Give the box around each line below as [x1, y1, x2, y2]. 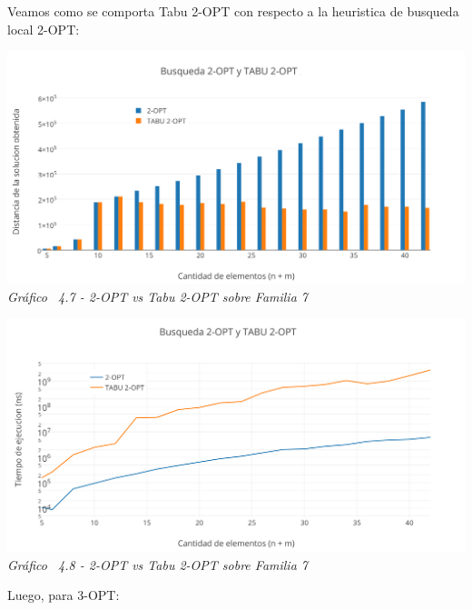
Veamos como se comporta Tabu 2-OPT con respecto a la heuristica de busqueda [7, 2, 459, 20]
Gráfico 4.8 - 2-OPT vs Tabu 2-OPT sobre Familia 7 [7, 555, 308, 574]
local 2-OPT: [7, 19, 80, 38]
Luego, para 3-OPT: [7, 585, 120, 605]
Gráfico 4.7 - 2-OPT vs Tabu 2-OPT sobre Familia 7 [7, 287, 308, 306]
